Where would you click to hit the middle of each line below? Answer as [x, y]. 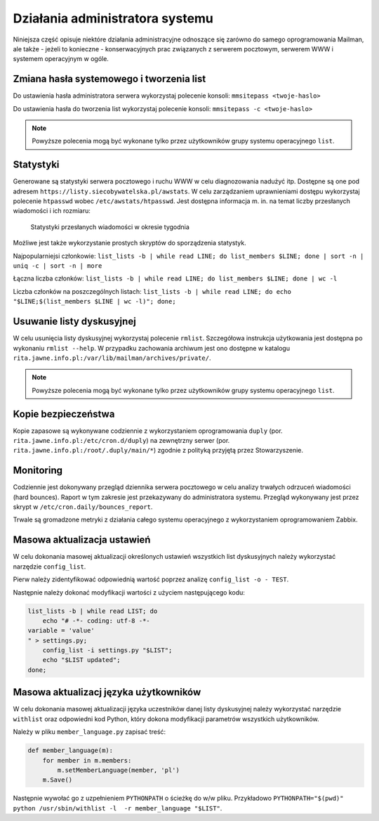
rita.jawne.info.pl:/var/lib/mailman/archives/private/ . [112, 358]
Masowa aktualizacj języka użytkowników [107, 692]
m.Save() [58, 780]
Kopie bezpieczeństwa [64, 414]
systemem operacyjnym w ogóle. [61, 59]
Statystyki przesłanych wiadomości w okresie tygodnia [110, 227]
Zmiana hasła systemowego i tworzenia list [109, 79]
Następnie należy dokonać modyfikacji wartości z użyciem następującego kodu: [129, 592]
